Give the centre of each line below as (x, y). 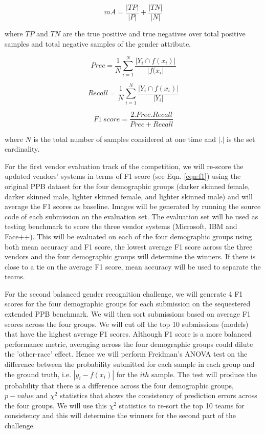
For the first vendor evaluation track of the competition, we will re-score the (124, 166)
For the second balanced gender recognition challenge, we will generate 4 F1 (124, 293)
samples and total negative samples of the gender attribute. (98, 43)
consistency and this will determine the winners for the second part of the (120, 415)
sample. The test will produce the (204, 374)
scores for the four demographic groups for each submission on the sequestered (128, 304)
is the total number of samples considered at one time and (125, 139)
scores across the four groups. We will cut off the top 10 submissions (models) (127, 324)
